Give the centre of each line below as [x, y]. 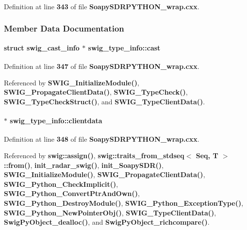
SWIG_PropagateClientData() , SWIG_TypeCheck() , [96, 92]
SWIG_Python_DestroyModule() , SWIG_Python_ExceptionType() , [124, 203]
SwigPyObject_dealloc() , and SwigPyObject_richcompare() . [107, 222]
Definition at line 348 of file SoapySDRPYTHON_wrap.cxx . [102, 139]
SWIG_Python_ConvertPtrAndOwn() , [72, 193]
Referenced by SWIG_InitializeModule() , [72, 82]
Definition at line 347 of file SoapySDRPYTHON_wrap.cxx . [102, 66]
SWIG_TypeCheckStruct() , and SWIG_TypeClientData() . [105, 102]
